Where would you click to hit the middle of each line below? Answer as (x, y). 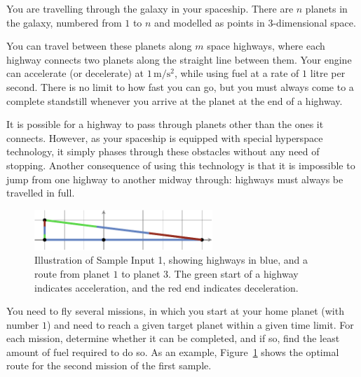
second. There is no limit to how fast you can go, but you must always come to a (180, 86)
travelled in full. (41, 193)
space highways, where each (266, 46)
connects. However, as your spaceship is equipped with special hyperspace (165, 137)
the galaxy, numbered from (64, 22)
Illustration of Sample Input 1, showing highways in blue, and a (171, 260)
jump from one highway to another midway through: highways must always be (175, 179)
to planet (141, 273)
